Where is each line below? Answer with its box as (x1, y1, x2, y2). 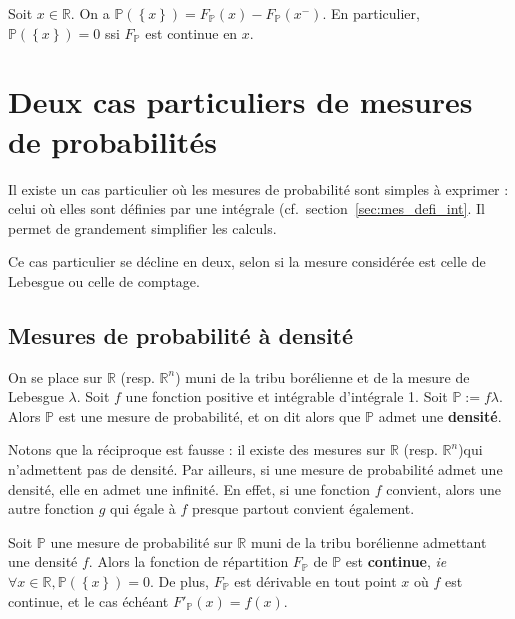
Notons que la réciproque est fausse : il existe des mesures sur (8, 439, 386, 460)
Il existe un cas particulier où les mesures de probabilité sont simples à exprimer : (8, 178, 509, 199)
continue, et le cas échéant (8, 590, 169, 611)
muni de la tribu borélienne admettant (250, 531, 487, 552)
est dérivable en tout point (234, 571, 397, 592)
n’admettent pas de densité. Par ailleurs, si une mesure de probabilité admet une (8, 459, 503, 480)
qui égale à (110, 498, 176, 519)
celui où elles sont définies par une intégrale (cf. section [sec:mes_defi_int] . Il (8, 198, 485, 219)
